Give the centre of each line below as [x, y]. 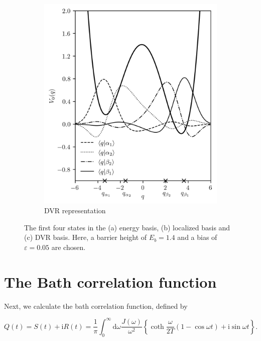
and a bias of [197, 237]
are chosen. [69, 247]
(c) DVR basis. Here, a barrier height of [86, 237]
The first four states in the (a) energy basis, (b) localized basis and [127, 227]
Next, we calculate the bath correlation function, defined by [96, 306]
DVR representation [75, 210]
